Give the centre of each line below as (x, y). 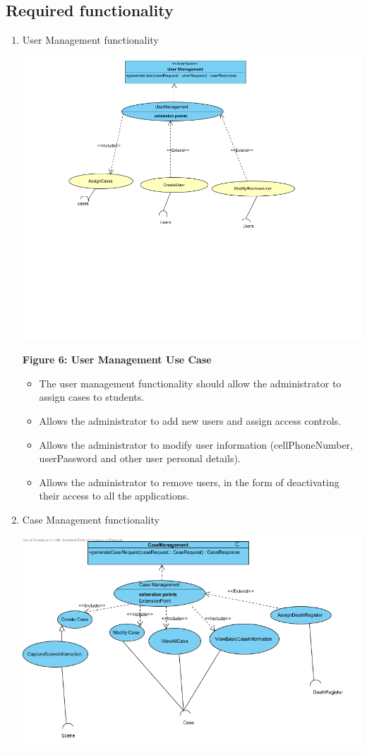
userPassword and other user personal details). (140, 458)
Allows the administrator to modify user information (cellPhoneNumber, (196, 444)
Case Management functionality (91, 519)
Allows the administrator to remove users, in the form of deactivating (189, 482)
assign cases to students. (92, 397)
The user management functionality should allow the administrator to (190, 383)
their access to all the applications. (114, 496)
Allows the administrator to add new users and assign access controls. (190, 420)
